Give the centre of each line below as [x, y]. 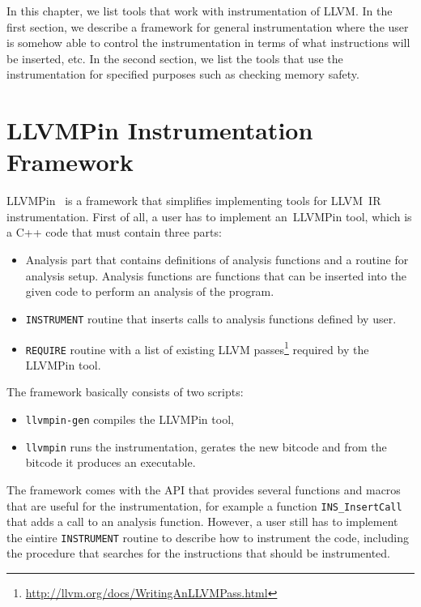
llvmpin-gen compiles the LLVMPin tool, [130, 419]
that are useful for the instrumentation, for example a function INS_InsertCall [204, 505]
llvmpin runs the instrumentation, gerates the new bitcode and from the [206, 446]
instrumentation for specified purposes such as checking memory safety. [183, 74]
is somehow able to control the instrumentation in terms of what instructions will [208, 43]
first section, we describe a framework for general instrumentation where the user [208, 26]
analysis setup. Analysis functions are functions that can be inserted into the [216, 275]
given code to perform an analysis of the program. [150, 291]
